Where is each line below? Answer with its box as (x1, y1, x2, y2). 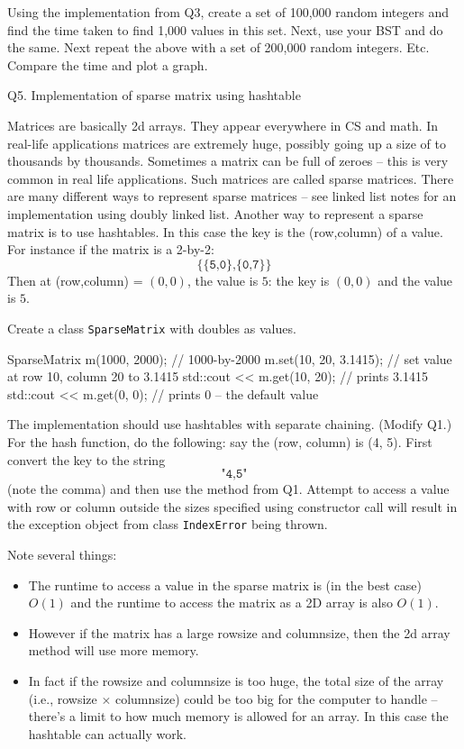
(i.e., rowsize (28, 689, 97, 708)
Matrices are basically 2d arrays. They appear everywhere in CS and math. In (7, 115, 439, 134)
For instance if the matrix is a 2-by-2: (7, 240, 214, 259)
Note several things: (7, 544, 117, 563)
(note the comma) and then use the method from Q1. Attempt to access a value (7, 480, 450, 498)
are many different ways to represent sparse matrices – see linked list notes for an (7, 187, 457, 206)
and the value (378, 270, 453, 289)
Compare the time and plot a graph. (7, 55, 208, 74)
